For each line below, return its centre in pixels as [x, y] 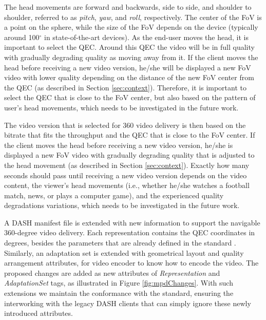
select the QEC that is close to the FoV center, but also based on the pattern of [130, 97]
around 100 [22, 37]
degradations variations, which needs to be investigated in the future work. [122, 205]
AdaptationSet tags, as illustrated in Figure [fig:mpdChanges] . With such [119, 283]
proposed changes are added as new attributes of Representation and [112, 272]
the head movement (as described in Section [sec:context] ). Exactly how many [127, 165]
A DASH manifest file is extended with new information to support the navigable [132, 222]
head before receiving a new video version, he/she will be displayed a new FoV [128, 67]
